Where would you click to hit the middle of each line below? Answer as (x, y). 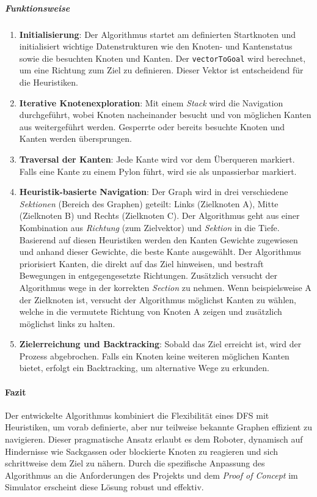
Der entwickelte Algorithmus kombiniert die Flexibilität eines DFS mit (137, 415)
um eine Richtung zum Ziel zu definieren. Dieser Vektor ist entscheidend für (161, 70)
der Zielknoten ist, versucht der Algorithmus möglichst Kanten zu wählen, (158, 299)
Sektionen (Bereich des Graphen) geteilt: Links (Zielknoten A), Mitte (149, 203)
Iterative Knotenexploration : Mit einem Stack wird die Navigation (151, 102)
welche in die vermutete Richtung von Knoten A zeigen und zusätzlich (151, 311)
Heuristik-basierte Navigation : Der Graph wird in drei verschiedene (154, 192)
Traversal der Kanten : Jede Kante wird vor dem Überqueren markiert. (157, 159)
